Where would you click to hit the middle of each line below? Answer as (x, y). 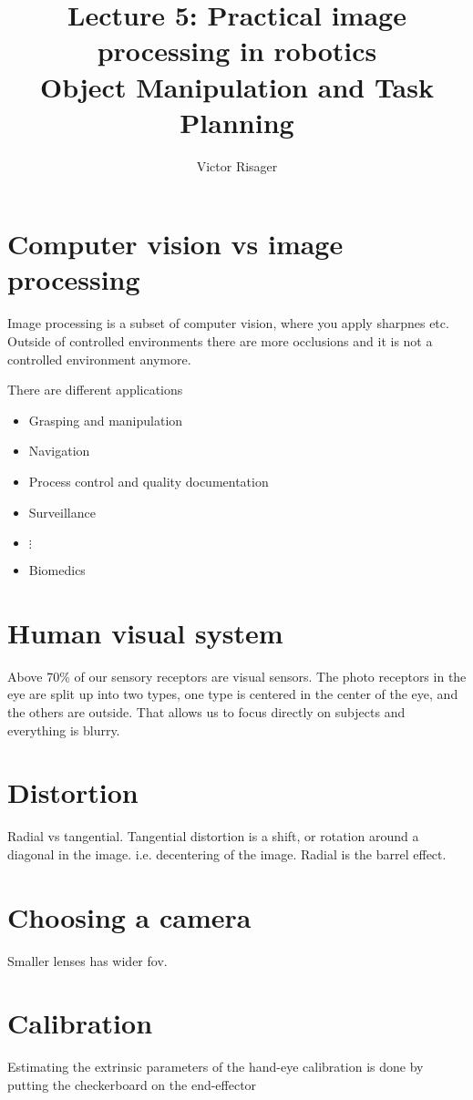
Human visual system (145, 632)
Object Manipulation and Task (237, 86)
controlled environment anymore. (99, 359)
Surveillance (62, 512)
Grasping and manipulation (106, 420)
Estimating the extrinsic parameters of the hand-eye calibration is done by (216, 1067)
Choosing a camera (129, 916)
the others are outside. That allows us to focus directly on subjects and (206, 712)
